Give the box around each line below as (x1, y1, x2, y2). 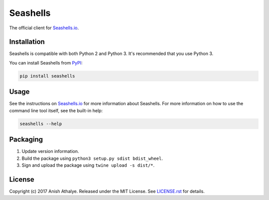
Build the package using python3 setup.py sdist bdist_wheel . (21, 155, 163, 161)
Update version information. (21, 148, 79, 154)
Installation (9, 38, 45, 46)
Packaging (9, 135, 43, 144)
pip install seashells (19, 73, 75, 79)
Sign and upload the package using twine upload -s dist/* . (21, 162, 155, 168)
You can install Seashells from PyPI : (9, 60, 83, 66)
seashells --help (19, 121, 62, 127)
